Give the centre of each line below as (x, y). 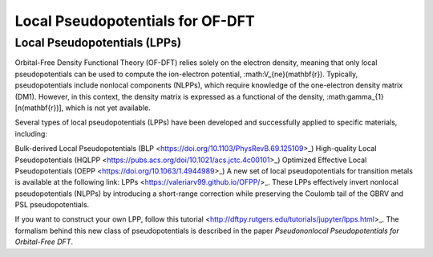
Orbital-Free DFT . (44, 242)
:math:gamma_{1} (355, 96)
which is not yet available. (108, 108)
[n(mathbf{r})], (39, 108)
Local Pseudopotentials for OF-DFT (135, 21)
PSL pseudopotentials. (52, 205)
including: (31, 133)
